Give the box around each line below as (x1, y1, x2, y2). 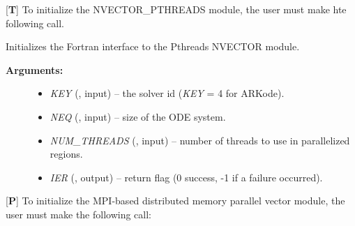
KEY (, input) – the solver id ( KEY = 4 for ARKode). (50, 86, 285, 100)
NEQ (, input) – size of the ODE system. (50, 109, 226, 123)
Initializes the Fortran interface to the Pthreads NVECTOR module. (6, 39, 300, 54)
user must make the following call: (6, 206, 152, 221)
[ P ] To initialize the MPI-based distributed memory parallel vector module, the (6, 193, 345, 208)
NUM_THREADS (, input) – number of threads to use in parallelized (50, 133, 350, 147)
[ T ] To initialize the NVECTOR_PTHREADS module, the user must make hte (6, 2, 347, 16)
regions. (50, 146, 83, 161)
